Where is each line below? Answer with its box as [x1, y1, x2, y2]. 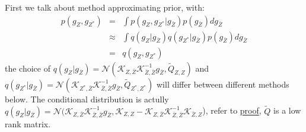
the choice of [5, 62, 50, 74]
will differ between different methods [156, 78, 289, 90]
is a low [273, 104, 301, 117]
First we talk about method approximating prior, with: [5, 1, 205, 13]
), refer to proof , [202, 104, 262, 117]
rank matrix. [5, 117, 51, 130]
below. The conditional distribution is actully [5, 92, 169, 105]
